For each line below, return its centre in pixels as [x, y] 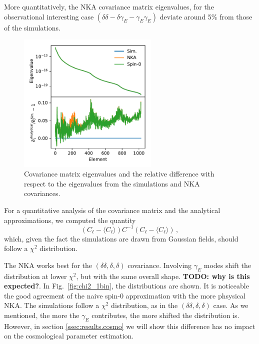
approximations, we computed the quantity [70, 220]
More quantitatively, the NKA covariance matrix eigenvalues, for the [109, 6]
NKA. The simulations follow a [52, 305]
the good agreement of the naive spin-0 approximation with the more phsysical [125, 295]
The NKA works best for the [48, 265]
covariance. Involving [160, 265]
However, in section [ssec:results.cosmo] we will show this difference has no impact [130, 326]
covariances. [42, 193]
